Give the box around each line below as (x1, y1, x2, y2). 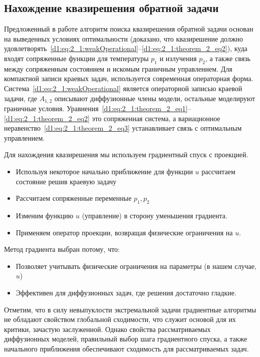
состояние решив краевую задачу (16, 176, 117, 186)
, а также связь (205, 53, 250, 63)
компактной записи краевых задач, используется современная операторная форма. (4, 73, 253, 84)
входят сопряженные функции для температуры (4, 53, 149, 63)
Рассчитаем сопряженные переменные (16, 193, 132, 203)
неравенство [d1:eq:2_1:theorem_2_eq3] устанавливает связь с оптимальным (4, 123, 242, 133)
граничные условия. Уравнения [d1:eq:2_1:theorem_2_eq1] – (4, 103, 191, 114)
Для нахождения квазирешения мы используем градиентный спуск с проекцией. (4, 149, 248, 160)
